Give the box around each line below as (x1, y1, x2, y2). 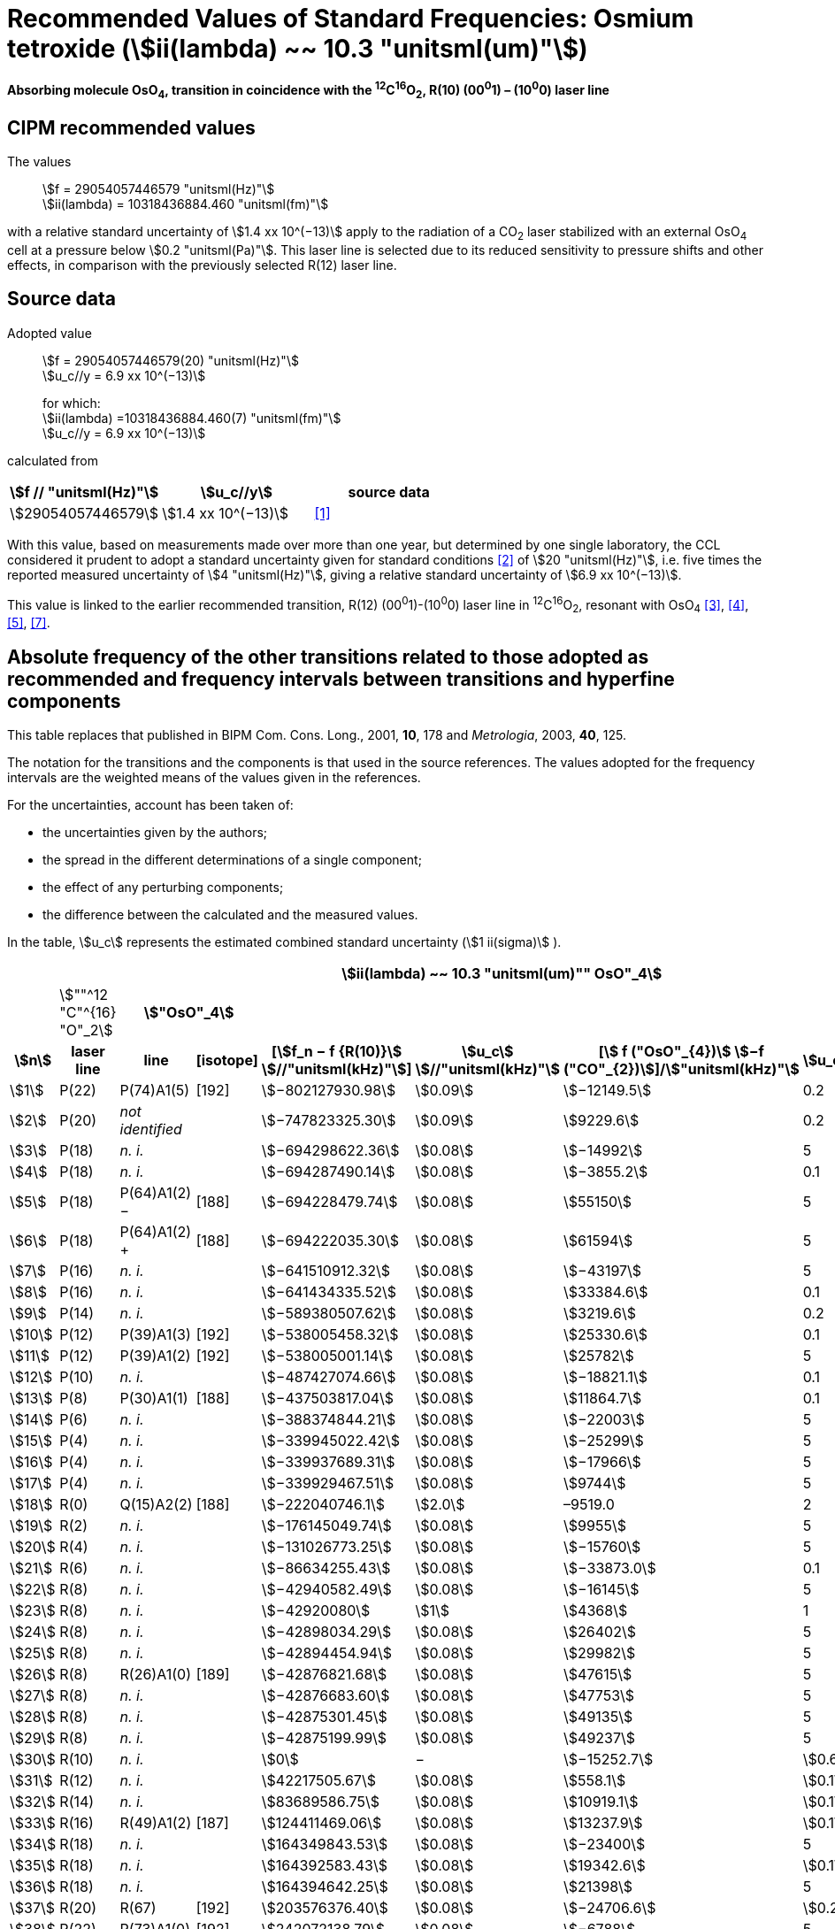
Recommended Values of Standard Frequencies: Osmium (7, 4, 694, 34)
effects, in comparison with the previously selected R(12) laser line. (7, 257, 397, 273)
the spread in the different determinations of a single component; (42, 851, 422, 867)
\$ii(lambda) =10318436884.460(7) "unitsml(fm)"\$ (42, 410, 341, 426)
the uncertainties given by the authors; (42, 824, 268, 840)
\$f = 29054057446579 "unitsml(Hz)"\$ (42, 181, 275, 197)
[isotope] (195, 1050, 258, 1069)
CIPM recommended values (7, 116, 256, 139)
